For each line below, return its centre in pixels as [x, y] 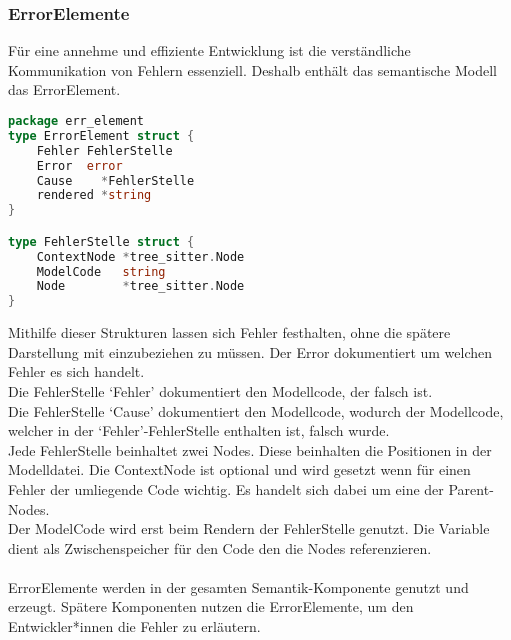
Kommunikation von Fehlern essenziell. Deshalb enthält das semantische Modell [252, 69]
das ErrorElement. [64, 89]
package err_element [76, 121]
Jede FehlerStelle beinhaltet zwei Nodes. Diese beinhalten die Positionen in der [250, 449]
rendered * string [94, 195]
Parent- [471, 488]
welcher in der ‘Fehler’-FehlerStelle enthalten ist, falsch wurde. [199, 430]
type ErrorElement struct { [101, 135]
